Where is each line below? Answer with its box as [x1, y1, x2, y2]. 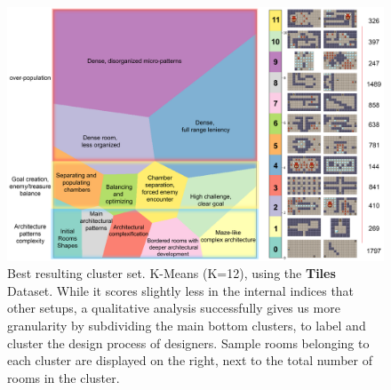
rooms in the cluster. [7, 368, 120, 386]
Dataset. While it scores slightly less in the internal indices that [7, 281, 355, 299]
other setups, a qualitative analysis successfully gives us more [7, 298, 340, 317]
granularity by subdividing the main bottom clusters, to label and [7, 316, 366, 335]
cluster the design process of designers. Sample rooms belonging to [7, 333, 370, 352]
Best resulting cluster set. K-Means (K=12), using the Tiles [7, 264, 336, 283]
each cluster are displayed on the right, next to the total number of [7, 351, 372, 370]
